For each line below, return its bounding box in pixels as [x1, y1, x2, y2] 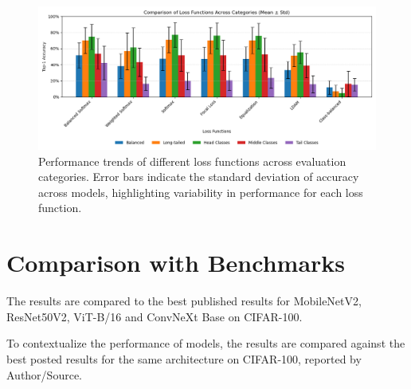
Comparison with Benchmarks [6, 246, 346, 279]
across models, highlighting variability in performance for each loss [38, 183, 363, 200]
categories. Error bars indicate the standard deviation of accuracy [38, 168, 359, 185]
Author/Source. [6, 366, 82, 383]
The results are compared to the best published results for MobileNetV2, [6, 293, 362, 309]
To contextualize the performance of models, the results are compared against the [6, 335, 405, 352]
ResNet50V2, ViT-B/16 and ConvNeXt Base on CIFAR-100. [6, 308, 303, 324]
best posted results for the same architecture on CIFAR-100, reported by [6, 350, 362, 367]
